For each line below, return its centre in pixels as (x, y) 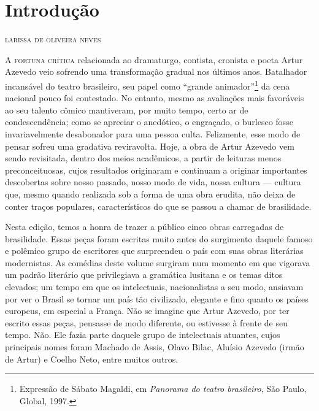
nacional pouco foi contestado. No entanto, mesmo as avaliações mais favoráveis (155, 98)
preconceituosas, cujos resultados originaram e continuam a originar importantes (156, 170)
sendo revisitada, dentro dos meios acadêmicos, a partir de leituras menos (143, 158)
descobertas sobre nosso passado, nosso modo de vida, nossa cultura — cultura (153, 182)
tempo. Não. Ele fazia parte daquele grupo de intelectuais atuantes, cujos (143, 335)
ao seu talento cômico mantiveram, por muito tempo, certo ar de (127, 109)
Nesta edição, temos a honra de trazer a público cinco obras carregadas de (144, 227)
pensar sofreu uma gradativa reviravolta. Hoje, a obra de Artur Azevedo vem (150, 146)
